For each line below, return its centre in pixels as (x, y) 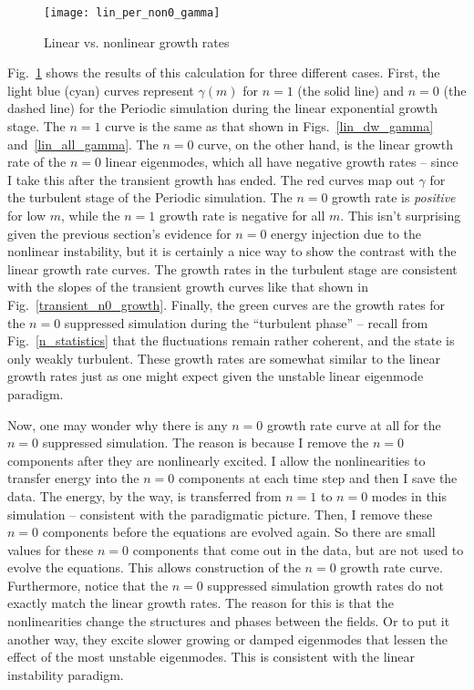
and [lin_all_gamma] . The (83, 144)
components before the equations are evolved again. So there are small (239, 532)
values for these (51, 549)
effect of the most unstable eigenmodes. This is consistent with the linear (211, 657)
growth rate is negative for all (242, 215)
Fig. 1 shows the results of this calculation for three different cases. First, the (224, 72)
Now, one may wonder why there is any (118, 424)
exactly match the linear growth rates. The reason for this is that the (201, 603)
